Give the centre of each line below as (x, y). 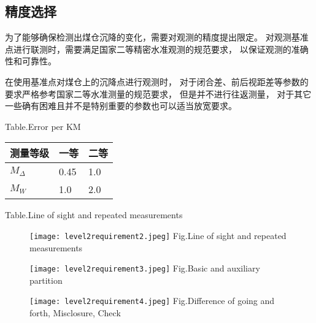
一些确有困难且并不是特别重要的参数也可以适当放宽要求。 (121, 106)
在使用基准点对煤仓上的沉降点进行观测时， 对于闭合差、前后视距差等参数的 (157, 81)
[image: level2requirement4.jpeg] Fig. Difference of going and (152, 301)
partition (46, 280)
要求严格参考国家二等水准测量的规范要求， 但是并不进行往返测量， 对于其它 (158, 93)
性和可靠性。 (31, 61)
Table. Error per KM (43, 126)
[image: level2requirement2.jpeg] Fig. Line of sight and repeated (158, 235)
